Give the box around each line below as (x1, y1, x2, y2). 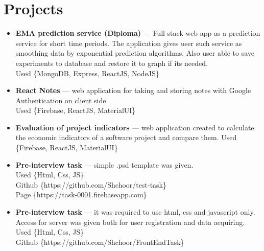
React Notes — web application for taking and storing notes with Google (15, 85, 251, 96)
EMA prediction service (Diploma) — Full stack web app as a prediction (15, 28, 260, 38)
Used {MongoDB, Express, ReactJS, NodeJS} (15, 67, 159, 78)
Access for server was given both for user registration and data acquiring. (15, 216, 245, 227)
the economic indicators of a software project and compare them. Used (15, 132, 237, 143)
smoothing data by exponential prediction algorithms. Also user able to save (15, 48, 254, 58)
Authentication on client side (15, 95, 106, 105)
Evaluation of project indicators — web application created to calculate (15, 122, 254, 132)
